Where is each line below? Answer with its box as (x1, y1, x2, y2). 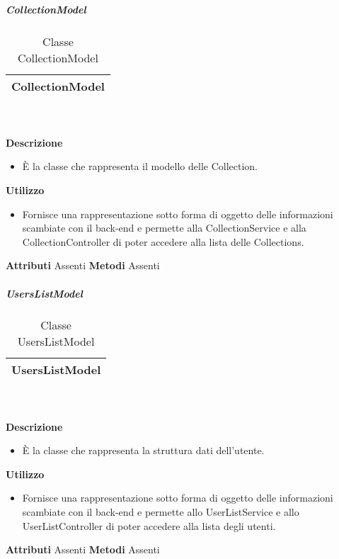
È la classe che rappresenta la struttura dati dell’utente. (22, 443, 265, 458)
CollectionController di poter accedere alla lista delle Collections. (22, 234, 304, 249)
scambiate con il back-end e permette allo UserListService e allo (22, 504, 299, 519)
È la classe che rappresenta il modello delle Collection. (22, 159, 258, 174)
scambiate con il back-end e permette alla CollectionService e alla (22, 220, 306, 235)
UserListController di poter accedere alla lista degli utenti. (22, 518, 276, 533)
